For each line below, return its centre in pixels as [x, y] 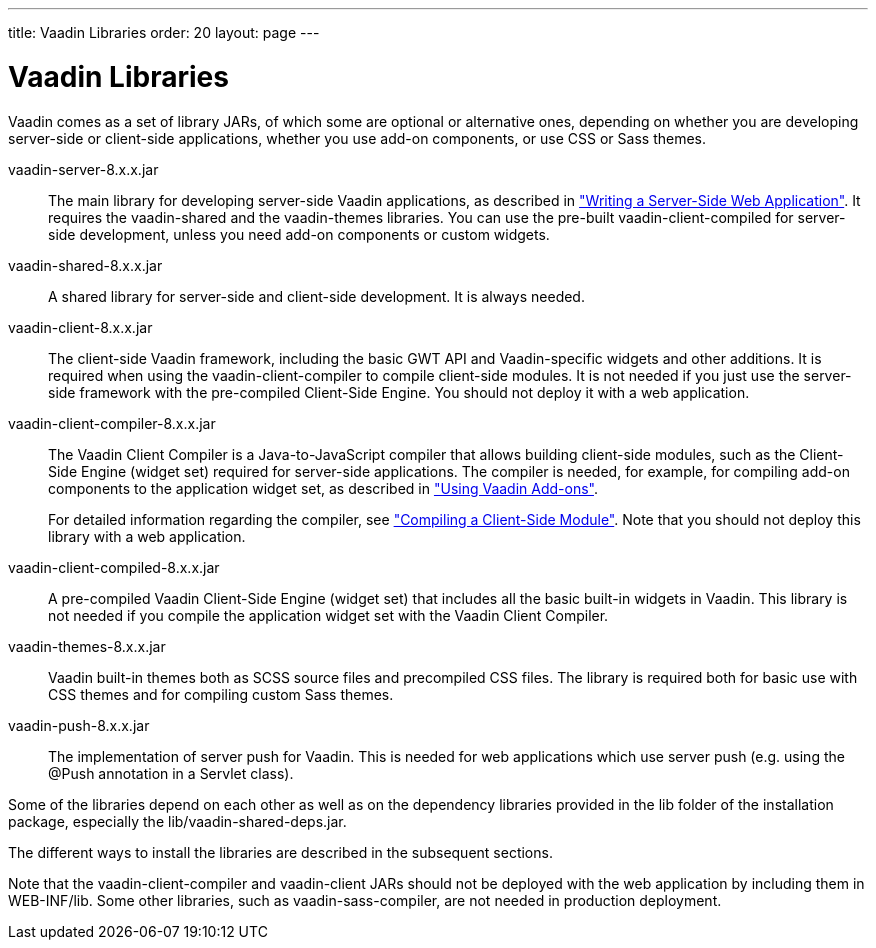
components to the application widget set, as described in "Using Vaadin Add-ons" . [323, 488]
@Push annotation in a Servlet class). [171, 773]
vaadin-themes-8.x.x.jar [87, 646]
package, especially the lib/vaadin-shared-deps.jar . [177, 821]
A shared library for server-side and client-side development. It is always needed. [316, 296]
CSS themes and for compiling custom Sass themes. [221, 694]
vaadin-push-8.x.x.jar [79, 725]
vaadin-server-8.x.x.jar [83, 169]
